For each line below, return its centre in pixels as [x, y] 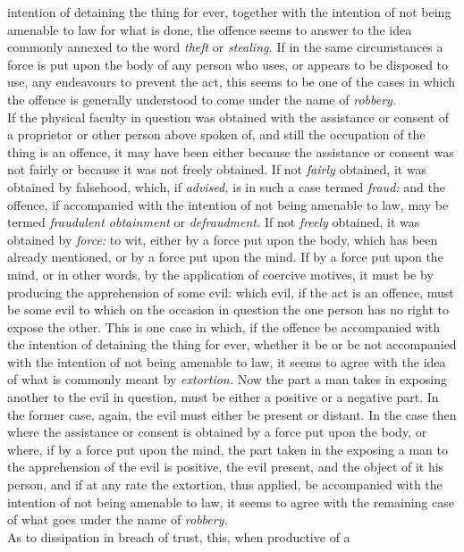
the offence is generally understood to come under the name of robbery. [202, 99]
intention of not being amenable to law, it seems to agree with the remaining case [231, 502]
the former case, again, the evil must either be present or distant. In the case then [232, 414]
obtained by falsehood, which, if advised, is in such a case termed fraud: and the [226, 186]
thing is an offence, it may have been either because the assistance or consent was [231, 151]
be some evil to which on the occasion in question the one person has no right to [228, 309]
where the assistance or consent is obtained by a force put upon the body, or [217, 432]
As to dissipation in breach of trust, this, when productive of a [179, 536]
